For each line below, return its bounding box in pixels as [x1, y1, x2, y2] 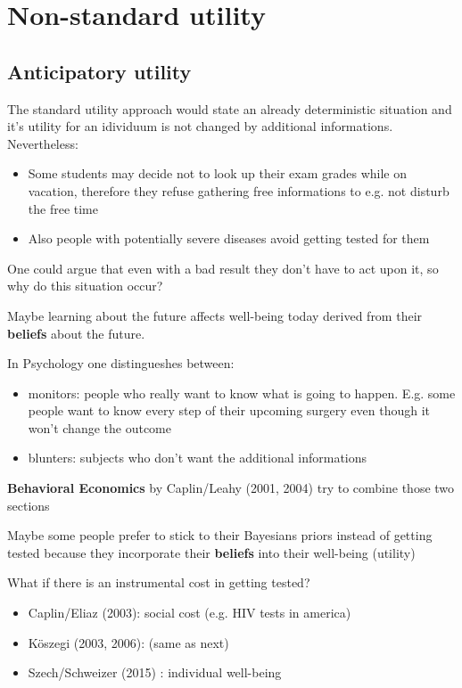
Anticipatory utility [7, 57, 192, 85]
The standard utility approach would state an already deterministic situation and [7, 99, 452, 118]
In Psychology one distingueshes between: [7, 354, 235, 373]
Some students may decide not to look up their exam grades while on [28, 164, 407, 183]
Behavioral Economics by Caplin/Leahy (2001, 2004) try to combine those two [7, 479, 455, 497]
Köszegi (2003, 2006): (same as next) [28, 633, 229, 651]
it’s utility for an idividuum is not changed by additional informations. [7, 117, 393, 135]
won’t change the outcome [28, 418, 171, 437]
